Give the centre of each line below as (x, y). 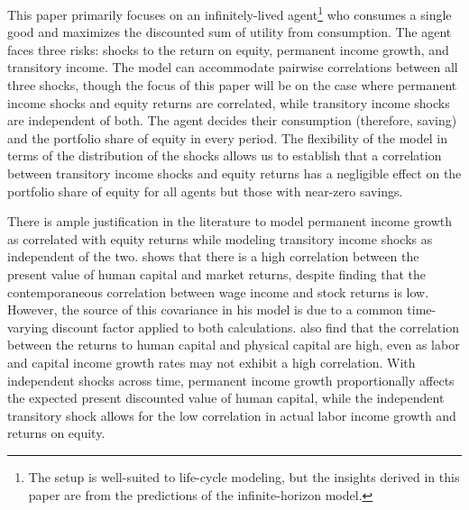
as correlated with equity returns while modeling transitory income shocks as (220, 238)
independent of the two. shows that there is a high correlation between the (213, 256)
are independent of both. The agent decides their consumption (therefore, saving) (232, 120)
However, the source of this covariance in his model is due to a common (205, 310)
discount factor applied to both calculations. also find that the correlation (255, 327)
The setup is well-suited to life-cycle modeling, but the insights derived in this (244, 476)
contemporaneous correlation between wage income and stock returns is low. (218, 291)
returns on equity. (56, 433)
